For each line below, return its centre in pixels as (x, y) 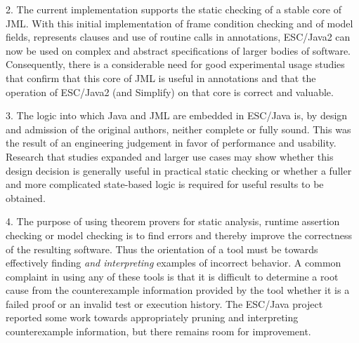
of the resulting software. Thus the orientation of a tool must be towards (162, 249)
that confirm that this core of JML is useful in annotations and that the (161, 78)
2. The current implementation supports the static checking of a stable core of (174, 9)
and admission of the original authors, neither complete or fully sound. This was (178, 129)
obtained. (26, 197)
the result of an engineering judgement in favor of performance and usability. (171, 143)
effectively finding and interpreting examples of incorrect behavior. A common (174, 263)
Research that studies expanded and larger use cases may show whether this (170, 156)
